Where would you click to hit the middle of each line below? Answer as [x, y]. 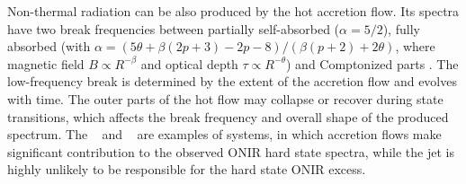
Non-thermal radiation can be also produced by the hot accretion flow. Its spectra [233, 11]
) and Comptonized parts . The [372, 63]
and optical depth [189, 63]
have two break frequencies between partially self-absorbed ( [174, 28]
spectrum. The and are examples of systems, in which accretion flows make [224, 134]
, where [415, 46]
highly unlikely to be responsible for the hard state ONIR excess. [187, 169]
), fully [401, 28]
